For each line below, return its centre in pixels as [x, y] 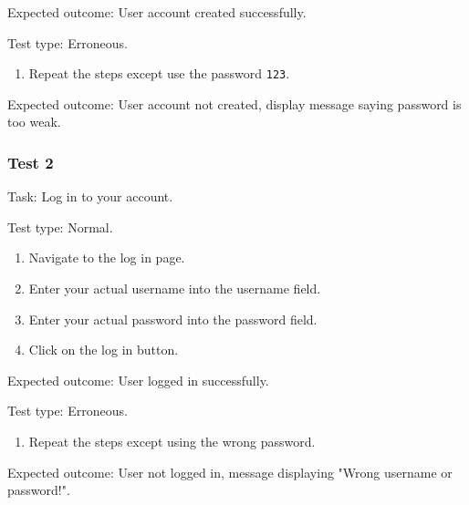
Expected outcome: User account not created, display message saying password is [234, 103]
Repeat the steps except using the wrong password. [172, 441]
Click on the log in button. [104, 350]
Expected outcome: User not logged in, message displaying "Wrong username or [230, 472]
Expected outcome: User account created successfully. [157, 12]
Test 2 [31, 162]
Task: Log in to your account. [90, 196]
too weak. [34, 122]
